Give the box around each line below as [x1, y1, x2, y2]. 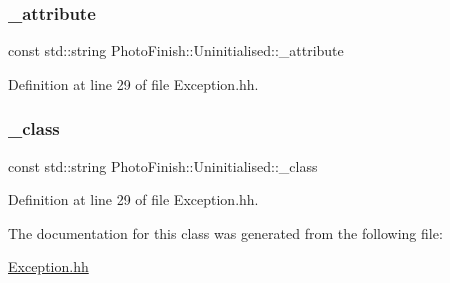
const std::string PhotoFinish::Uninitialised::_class [8, 155, 318, 176]
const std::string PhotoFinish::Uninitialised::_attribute [8, 40, 344, 61]
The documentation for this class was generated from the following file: [8, 222, 443, 243]
